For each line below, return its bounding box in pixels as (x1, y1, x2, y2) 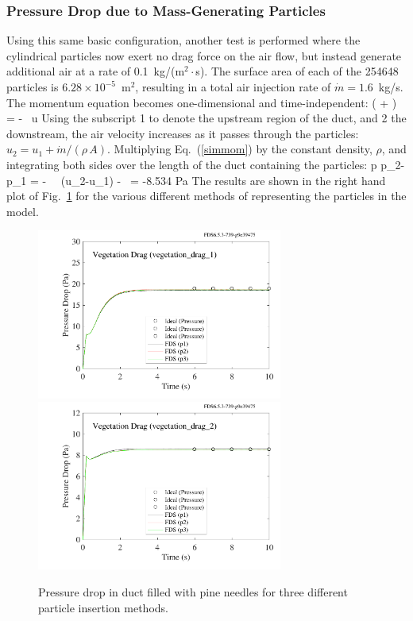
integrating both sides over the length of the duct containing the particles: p (6, 156, 377, 172)
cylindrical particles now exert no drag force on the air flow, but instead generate (6, 47, 402, 64)
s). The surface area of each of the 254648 (195, 63, 399, 79)
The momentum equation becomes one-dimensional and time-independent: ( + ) (6, 94, 397, 110)
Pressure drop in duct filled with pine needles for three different (38, 583, 348, 600)
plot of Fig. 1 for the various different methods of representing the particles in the (6, 187, 407, 204)
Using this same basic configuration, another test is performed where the (6, 32, 361, 48)
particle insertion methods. (38, 599, 168, 615)
